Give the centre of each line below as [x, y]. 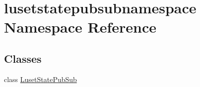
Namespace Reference [80, 27]
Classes [23, 58]
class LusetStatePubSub [40, 79]
